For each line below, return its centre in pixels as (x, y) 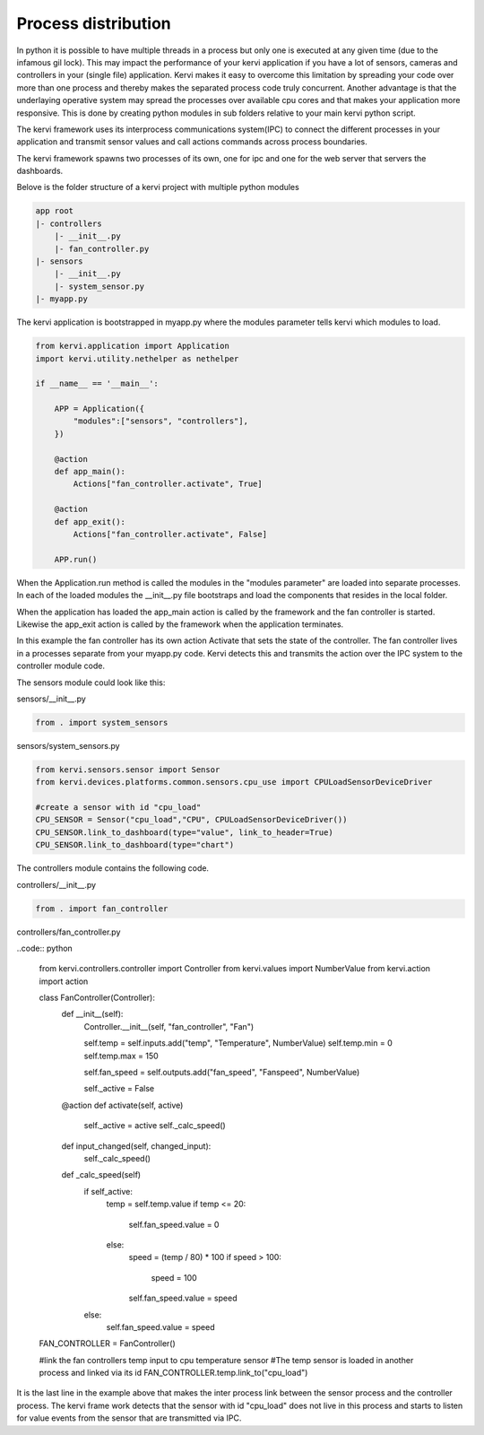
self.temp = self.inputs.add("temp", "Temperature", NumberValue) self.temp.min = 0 (238, 1043)
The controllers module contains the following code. (113, 868)
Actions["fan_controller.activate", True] (168, 484)
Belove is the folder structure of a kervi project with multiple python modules (158, 187)
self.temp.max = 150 (121, 1056)
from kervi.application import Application (133, 346)
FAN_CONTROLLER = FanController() (108, 1344)
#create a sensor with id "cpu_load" (118, 808)
